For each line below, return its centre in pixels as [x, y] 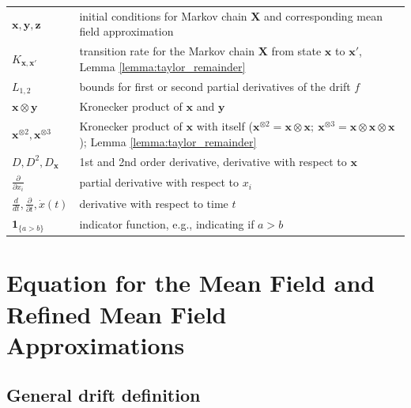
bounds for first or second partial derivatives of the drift [215, 87]
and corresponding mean [323, 15]
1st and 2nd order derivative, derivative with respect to [213, 161]
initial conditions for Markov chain [163, 15]
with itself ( [224, 126]
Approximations [96, 344]
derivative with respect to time [154, 204]
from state [296, 51]
